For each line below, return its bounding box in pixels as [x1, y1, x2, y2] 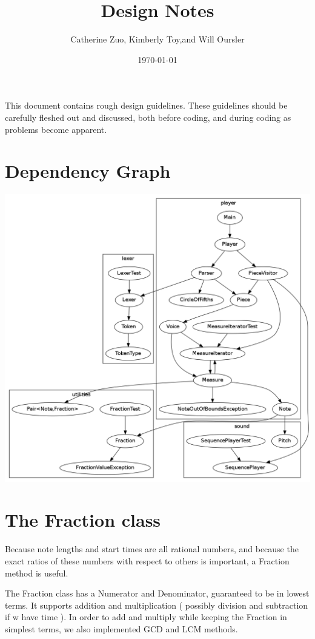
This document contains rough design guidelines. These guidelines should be [5, 99, 288, 112]
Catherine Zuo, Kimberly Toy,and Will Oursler [70, 33, 245, 46]
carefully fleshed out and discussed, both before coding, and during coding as [5, 110, 291, 123]
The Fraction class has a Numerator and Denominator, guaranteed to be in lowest [5, 587, 310, 600]
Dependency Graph [5, 158, 171, 183]
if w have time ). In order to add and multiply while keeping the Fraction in [5, 610, 287, 623]
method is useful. [5, 566, 68, 579]
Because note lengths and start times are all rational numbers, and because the [5, 543, 299, 555]
